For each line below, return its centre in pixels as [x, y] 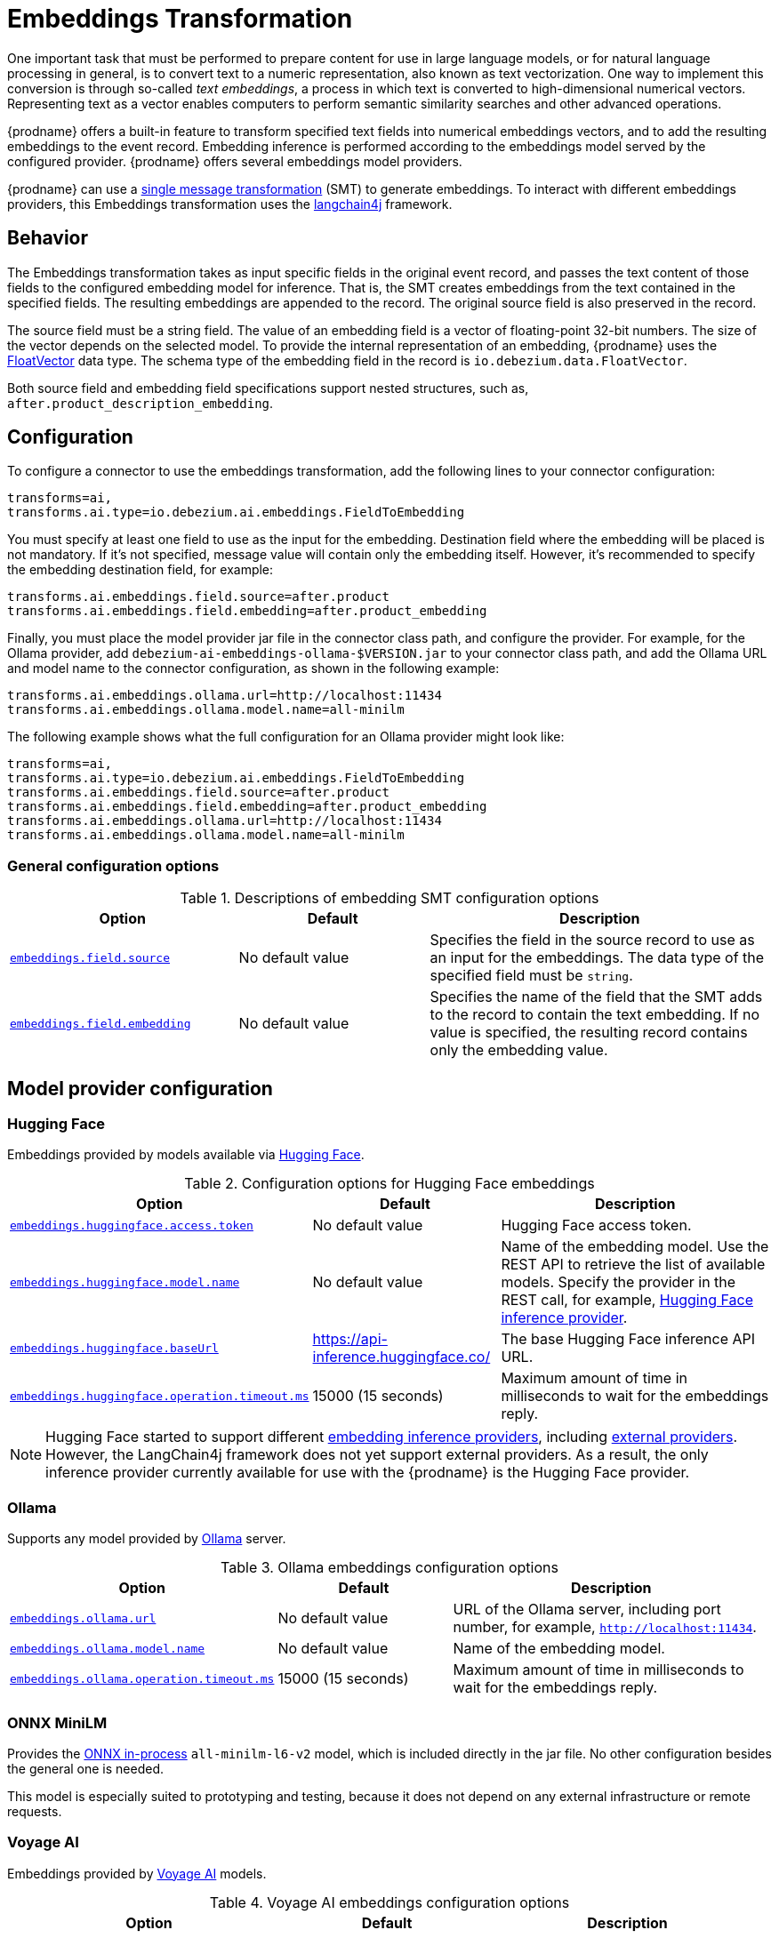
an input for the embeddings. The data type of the [597, 958]
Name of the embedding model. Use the [635, 1247]
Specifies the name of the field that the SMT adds [596, 997]
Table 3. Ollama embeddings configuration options [389, 1568]
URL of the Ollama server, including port [587, 1610]
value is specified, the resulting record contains [589, 1033]
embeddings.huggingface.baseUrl [114, 1348]
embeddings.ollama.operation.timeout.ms [142, 1678]
